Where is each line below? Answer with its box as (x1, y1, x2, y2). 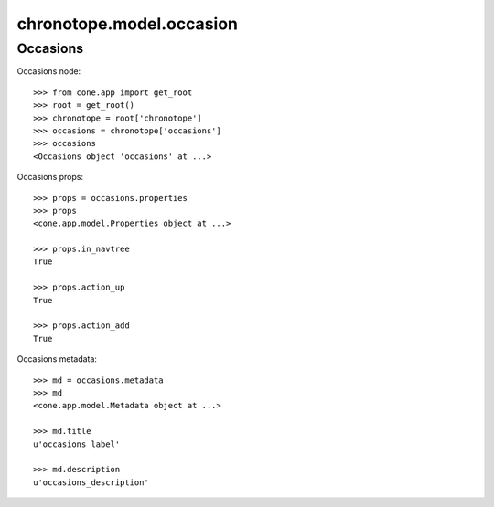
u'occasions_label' (33, 438, 121, 449)
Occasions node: (16, 66, 81, 77)
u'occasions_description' (33, 477, 150, 488)
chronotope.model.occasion (16, 14, 238, 34)
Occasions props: (16, 172, 84, 183)
